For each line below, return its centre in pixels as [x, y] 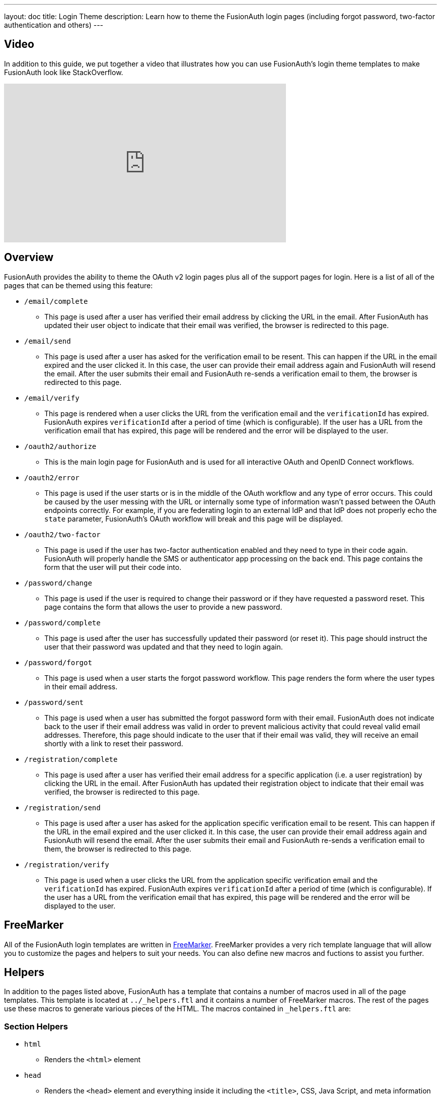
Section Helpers [36, 1026]
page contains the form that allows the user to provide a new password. [163, 607]
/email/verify [52, 398]
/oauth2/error [52, 477]
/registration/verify [67, 864]
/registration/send [62, 807]
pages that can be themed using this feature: [79, 285]
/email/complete [56, 301]
